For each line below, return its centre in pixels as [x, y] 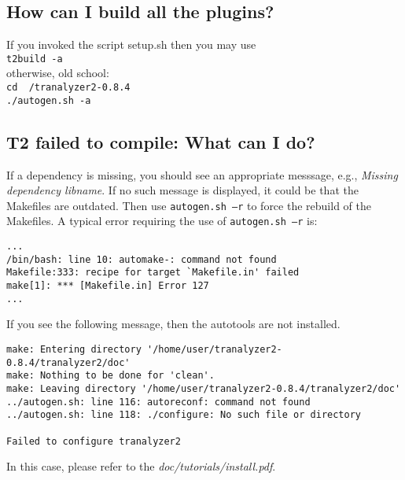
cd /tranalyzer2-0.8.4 [68, 88]
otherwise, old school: [58, 73]
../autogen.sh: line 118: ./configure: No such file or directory [184, 415]
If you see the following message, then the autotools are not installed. [173, 324]
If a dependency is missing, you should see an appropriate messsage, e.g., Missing [202, 174]
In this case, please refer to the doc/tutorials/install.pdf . [141, 466]
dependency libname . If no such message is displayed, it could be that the [182, 190]
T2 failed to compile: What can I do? [161, 141]
